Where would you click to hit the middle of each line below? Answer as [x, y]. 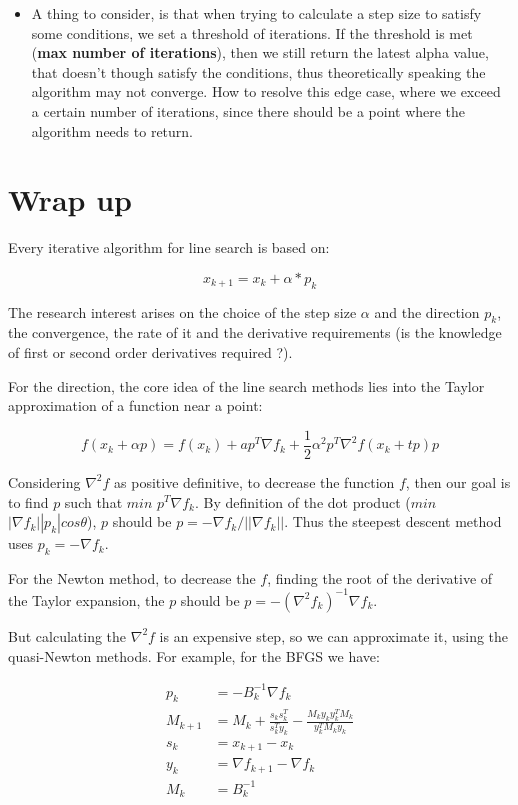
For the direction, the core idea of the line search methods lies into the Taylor [246, 385]
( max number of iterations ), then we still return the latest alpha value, [260, 52]
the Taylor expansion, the [86, 599]
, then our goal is [458, 481]
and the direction [427, 311]
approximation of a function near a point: [135, 405]
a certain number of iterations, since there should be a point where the [248, 110]
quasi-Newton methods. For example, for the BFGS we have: [194, 655]
